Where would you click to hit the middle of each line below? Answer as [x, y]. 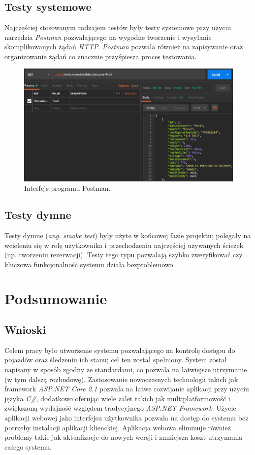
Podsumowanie [56, 298]
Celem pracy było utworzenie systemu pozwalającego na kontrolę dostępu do [120, 350]
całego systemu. [28, 446]
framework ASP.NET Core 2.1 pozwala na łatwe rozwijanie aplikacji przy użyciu [127, 389]
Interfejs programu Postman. [67, 188]
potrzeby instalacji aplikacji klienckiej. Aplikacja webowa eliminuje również [118, 427]
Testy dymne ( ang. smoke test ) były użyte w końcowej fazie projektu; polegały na [128, 235]
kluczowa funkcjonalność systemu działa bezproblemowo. [90, 264]
